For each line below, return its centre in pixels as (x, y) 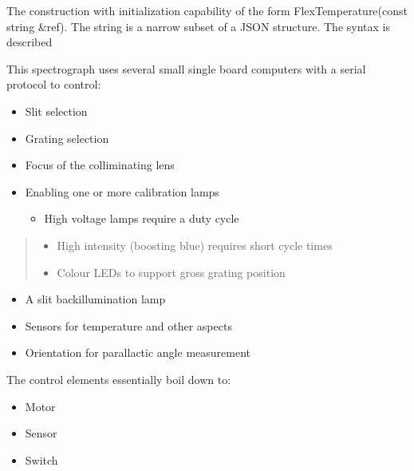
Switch (41, 459)
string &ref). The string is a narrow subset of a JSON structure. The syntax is (198, 26)
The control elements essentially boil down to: (119, 379)
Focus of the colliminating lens (100, 165)
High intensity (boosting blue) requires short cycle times (195, 245)
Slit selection (56, 111)
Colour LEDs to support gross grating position (171, 272)
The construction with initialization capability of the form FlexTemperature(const (207, 10)
